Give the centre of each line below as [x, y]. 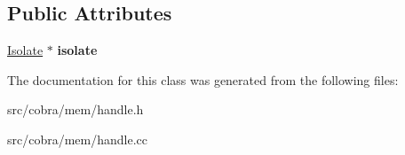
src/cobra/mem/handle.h [75, 109]
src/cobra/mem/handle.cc [78, 139]
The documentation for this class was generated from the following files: [203, 79]
